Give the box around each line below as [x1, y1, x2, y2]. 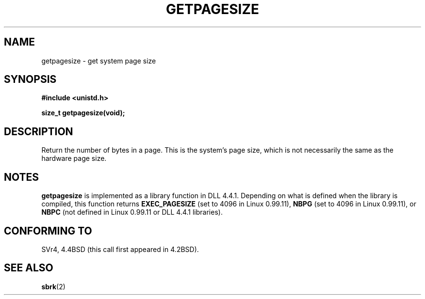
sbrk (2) [41, 282, 65, 291]
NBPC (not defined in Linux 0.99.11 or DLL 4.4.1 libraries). [41, 208, 223, 217]
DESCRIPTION [4, 125, 73, 138]
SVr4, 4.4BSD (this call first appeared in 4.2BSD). [41, 245, 199, 253]
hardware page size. [41, 154, 107, 163]
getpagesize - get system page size [41, 56, 156, 65]
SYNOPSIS [4, 73, 57, 86]
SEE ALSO [4, 262, 53, 274]
